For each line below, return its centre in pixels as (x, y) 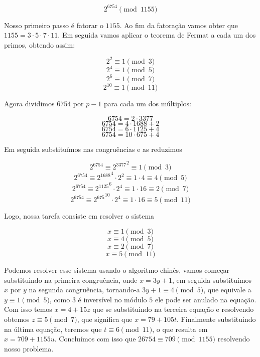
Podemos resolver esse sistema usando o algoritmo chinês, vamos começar (117, 270)
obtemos (17, 319)
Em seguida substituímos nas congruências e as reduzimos (93, 149)
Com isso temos (28, 309)
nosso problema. (29, 348)
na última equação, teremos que (53, 329)
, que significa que (105, 319)
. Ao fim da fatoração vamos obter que (179, 25)
